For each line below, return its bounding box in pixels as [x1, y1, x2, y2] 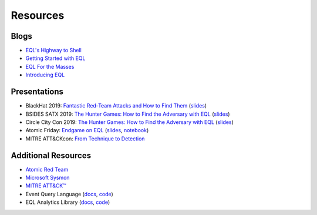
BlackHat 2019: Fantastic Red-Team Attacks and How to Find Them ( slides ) [25, 102, 207, 109]
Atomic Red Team [25, 166, 69, 173]
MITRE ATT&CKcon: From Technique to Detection [25, 135, 145, 142]
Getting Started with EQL [25, 55, 86, 62]
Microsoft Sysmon [25, 174, 70, 181]
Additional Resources [11, 150, 91, 160]
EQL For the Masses [25, 63, 75, 70]
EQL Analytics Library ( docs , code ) [25, 199, 110, 206]
